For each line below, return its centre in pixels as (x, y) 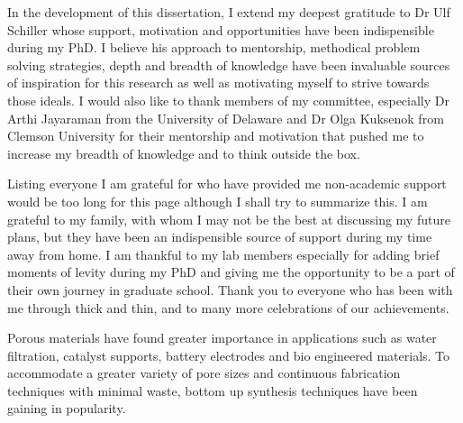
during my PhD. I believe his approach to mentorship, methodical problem (214, 47)
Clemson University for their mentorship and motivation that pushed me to (216, 136)
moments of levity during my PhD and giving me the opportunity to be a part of (231, 272)
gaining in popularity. (67, 408)
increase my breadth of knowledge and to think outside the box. (184, 153)
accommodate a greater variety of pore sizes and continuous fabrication (204, 373)
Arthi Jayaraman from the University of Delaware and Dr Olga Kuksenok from (226, 118)
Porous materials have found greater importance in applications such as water (222, 338)
